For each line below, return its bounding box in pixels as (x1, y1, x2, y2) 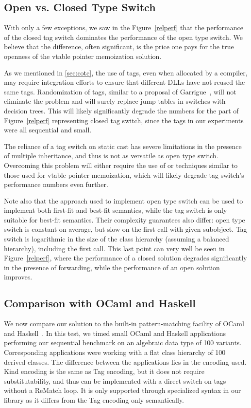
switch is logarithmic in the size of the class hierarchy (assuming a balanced (4, 234, 229, 244)
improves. (4, 272, 33, 282)
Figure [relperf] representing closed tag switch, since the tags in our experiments (4, 115, 244, 125)
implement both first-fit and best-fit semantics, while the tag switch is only (4, 205, 227, 215)
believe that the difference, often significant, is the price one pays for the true (4, 41, 234, 52)
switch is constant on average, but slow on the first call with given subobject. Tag (4, 224, 247, 234)
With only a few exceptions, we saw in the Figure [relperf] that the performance (4, 22, 243, 33)
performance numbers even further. (4, 179, 108, 189)
